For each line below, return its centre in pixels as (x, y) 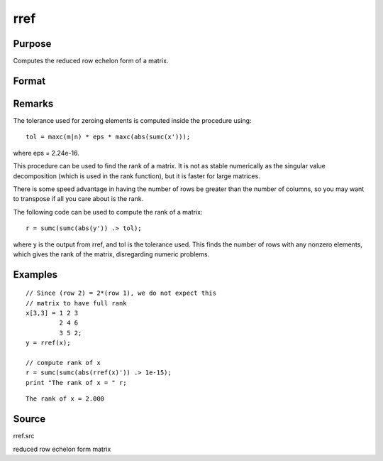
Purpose (32, 44)
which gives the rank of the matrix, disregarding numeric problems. (111, 254)
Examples (35, 275)
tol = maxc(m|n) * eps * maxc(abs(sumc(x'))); (108, 137)
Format (29, 81)
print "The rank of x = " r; (76, 383)
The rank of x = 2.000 (65, 399)
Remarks (33, 103)
